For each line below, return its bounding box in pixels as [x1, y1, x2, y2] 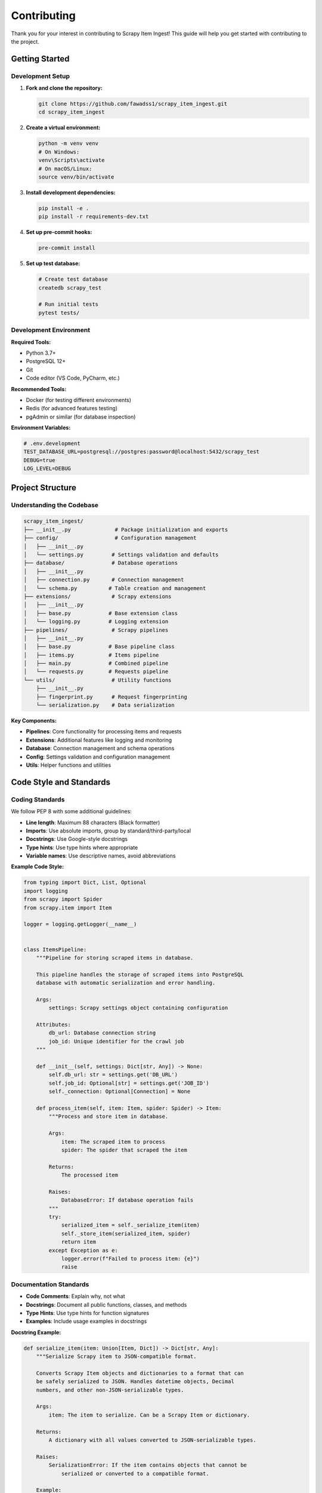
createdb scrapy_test [38, 284, 102, 291]
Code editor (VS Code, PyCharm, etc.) [26, 374, 120, 382]
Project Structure [11, 483, 77, 493]
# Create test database [38, 276, 109, 283]
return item [61, 1239, 97, 1245]
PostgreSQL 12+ [26, 358, 66, 365]
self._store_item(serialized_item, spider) [61, 1230, 191, 1237]
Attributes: [36, 1021, 72, 1028]
